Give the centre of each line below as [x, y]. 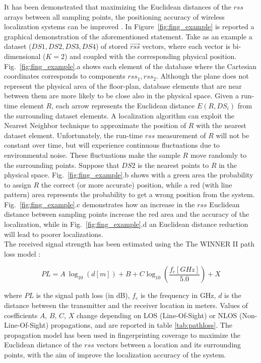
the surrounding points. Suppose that [62, 165]
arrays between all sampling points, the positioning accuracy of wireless [114, 16]
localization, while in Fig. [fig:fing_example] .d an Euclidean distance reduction [126, 224]
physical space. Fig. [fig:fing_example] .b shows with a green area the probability [129, 175]
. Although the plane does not [203, 76]
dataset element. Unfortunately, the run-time [74, 135]
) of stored [112, 46]
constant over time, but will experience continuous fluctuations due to [112, 145]
